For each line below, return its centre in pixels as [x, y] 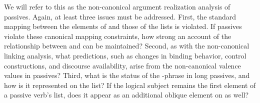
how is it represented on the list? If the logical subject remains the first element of [130, 85]
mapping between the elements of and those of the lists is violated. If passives [123, 26]
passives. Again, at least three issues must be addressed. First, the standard [120, 16]
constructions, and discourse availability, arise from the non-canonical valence [122, 65]
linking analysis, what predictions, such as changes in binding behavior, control [125, 55]
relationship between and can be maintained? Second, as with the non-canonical [127, 46]
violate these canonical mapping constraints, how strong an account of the [118, 36]
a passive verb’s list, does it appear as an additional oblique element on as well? [126, 95]
